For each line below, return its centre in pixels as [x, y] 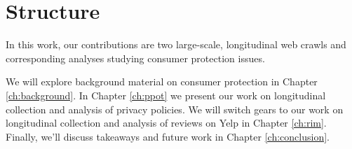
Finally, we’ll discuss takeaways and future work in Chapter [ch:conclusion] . [168, 136]
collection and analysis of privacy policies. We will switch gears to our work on [175, 109]
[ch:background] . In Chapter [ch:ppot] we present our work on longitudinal [166, 95]
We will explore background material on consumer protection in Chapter [162, 81]
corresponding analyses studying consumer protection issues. [135, 58]
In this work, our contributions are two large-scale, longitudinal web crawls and [176, 44]
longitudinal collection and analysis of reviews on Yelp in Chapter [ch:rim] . [166, 123]
